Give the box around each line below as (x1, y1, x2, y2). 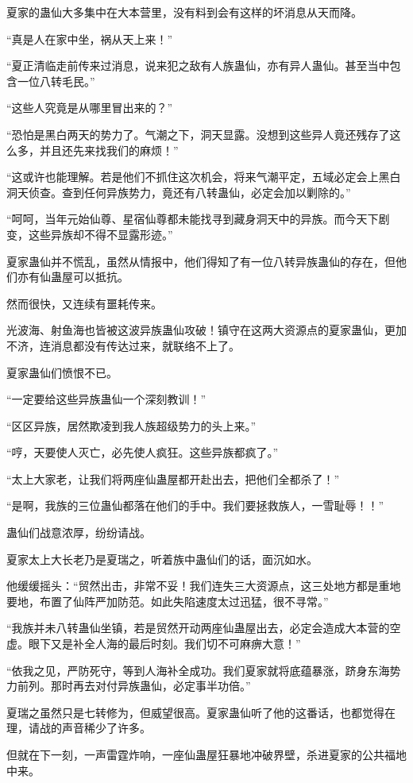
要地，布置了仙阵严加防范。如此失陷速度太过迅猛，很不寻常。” (6, 592, 329, 609)
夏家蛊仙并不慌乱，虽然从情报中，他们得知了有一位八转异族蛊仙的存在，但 (6, 253, 396, 269)
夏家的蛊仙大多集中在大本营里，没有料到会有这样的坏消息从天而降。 (6, 4, 362, 20)
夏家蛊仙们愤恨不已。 (6, 364, 118, 380)
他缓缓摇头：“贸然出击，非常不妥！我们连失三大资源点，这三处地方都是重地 (6, 577, 401, 594)
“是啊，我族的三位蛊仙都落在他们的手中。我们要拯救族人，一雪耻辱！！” (6, 497, 384, 514)
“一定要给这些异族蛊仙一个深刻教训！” (6, 391, 206, 407)
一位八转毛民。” (17, 72, 95, 89)
